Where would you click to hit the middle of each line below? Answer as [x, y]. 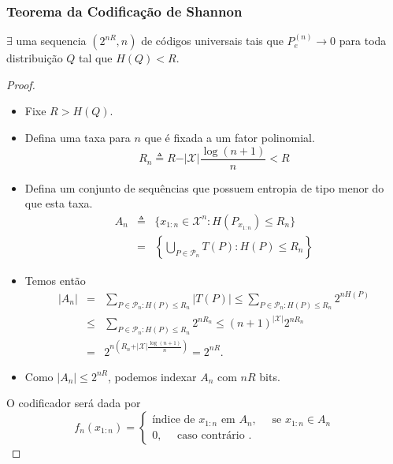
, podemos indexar [152, 376]
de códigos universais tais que [212, 41]
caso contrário [211, 435]
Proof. [21, 84]
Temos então [55, 280]
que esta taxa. [59, 203]
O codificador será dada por [74, 403]
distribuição [35, 58]
